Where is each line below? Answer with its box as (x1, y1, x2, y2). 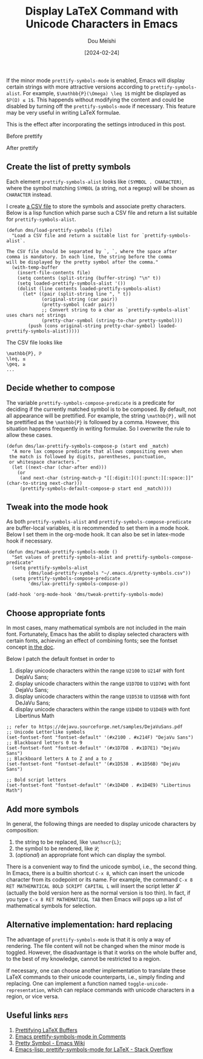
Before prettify (6, 132, 42, 140)
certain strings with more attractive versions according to (6, 83, 150, 90)
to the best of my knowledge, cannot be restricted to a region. (6, 955, 161, 963)
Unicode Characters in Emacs (25, 17, 178, 31)
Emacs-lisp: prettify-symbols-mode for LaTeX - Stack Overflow (15, 1046, 173, 1053)
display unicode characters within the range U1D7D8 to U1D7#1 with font (15, 680, 190, 687)
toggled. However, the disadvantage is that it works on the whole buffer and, (6, 949, 198, 956)
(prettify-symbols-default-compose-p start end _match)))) (19, 486, 172, 492)
